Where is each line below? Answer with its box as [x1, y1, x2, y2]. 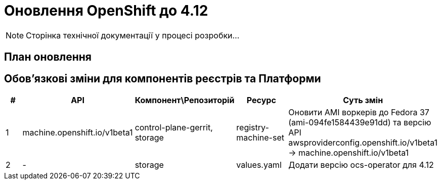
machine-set [236, 132, 284, 143]
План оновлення [4, 51, 92, 64]
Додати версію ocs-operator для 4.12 [288, 160, 434, 170]
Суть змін [343, 95, 383, 106]
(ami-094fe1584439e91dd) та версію [288, 117, 431, 128]
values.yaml [236, 160, 282, 170]
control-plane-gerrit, [135, 122, 213, 133]
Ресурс [246, 95, 276, 106]
